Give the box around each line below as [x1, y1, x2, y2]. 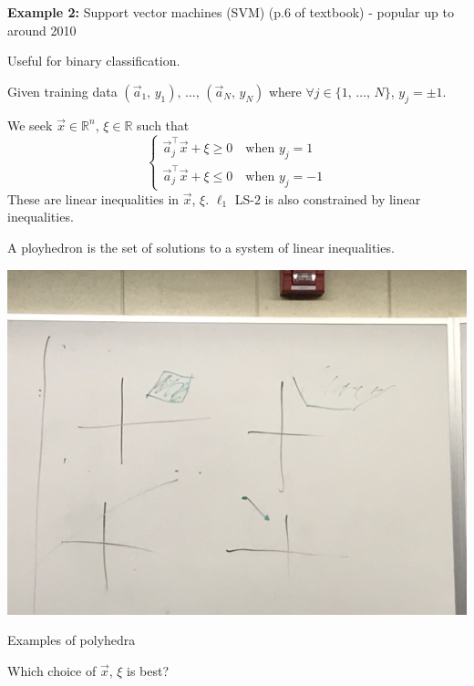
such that [137, 115, 190, 134]
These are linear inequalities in [7, 189, 180, 208]
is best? [127, 660, 170, 680]
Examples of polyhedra [7, 630, 136, 650]
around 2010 [7, 20, 77, 39]
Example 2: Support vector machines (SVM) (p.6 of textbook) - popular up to [7, 3, 454, 21]
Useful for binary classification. [7, 51, 180, 70]
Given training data [7, 81, 118, 100]
